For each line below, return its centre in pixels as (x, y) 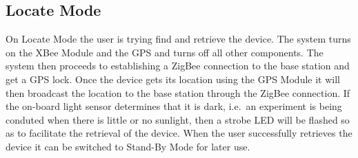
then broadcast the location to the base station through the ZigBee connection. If (178, 92)
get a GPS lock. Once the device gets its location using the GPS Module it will (173, 79)
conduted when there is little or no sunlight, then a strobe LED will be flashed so (178, 119)
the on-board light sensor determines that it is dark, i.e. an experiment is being (174, 106)
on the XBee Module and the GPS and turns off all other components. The (165, 52)
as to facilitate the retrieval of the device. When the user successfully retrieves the (179, 133)
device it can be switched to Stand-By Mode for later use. (128, 146)
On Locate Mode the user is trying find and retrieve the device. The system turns (178, 39)
